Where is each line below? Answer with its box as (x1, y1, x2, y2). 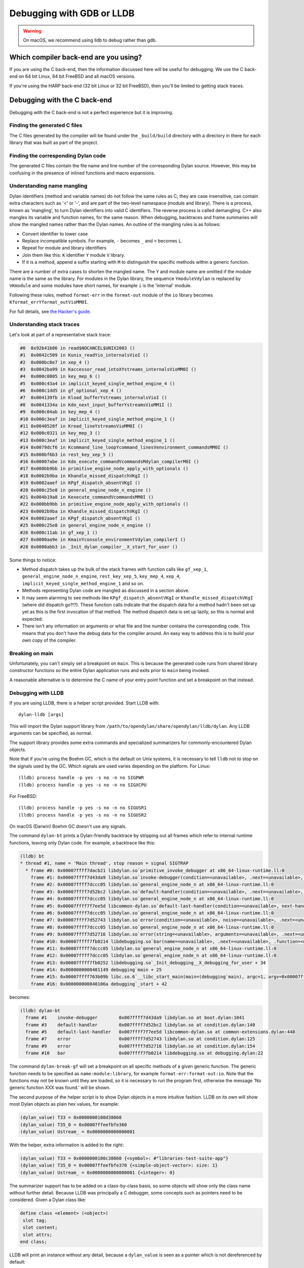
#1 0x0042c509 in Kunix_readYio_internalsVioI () (20, 353, 149, 358)
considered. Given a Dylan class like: (9, 1197, 86, 1203)
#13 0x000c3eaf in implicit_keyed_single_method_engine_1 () (20, 437, 175, 443)
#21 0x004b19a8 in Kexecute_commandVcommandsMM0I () (20, 494, 154, 500)
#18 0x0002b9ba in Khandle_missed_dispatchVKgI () (20, 473, 149, 479)
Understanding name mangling (9, 183, 88, 190)
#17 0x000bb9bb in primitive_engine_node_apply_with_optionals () (20, 466, 188, 472)
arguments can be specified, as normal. (9, 730, 92, 736)
